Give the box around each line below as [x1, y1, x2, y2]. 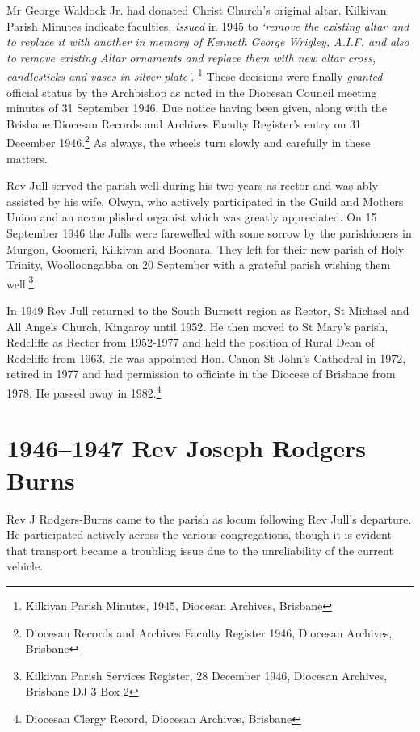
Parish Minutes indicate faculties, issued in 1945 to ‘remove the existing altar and [6, 17, 409, 34]
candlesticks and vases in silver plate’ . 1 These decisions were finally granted [6, 65, 383, 85]
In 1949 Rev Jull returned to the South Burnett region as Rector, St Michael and [6, 302, 409, 319]
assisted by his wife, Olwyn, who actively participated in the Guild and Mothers [6, 192, 404, 209]
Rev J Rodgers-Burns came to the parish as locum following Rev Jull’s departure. [6, 510, 412, 527]
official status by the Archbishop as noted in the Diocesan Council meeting [6, 83, 377, 100]
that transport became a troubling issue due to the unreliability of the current [6, 541, 393, 558]
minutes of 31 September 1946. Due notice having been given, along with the [6, 99, 387, 116]
